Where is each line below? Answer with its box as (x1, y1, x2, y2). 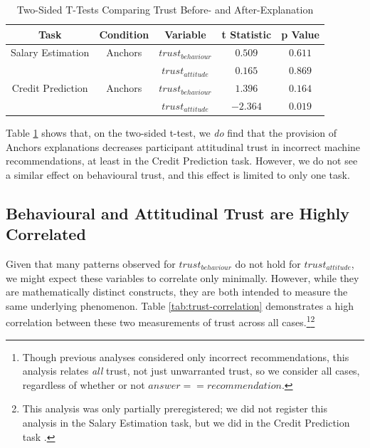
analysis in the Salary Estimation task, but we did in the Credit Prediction (22, 415, 350, 430)
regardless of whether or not (22, 377, 145, 392)
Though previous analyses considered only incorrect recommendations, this (22, 349, 349, 364)
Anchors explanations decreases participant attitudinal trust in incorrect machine (6, 139, 361, 154)
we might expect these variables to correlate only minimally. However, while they (6, 270, 359, 285)
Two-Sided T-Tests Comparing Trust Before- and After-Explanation (16, 2, 314, 16)
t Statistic (221, 26, 272, 41)
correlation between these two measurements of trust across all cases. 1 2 (6, 313, 315, 330)
